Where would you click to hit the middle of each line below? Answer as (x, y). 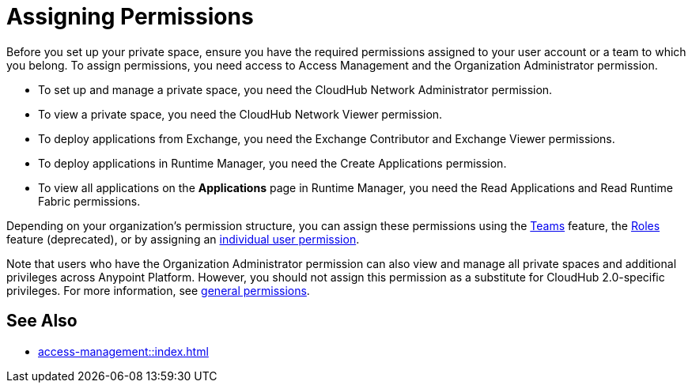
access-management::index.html (123, 351)
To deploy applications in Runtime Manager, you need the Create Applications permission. (272, 163)
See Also (42, 321)
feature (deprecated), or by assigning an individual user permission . (183, 239)
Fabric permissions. (89, 201)
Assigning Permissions (130, 17)
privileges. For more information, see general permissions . (158, 290)
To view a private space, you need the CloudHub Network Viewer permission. (240, 114)
